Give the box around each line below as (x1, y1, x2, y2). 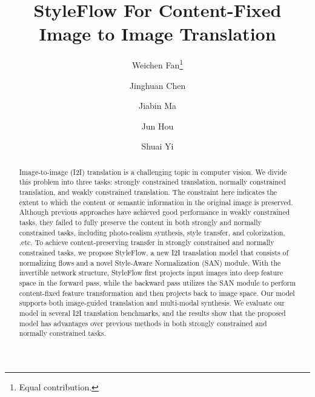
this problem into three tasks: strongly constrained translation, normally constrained (19, 177, 286, 187)
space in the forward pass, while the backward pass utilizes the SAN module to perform (19, 277, 296, 287)
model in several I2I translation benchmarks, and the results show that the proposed (19, 307, 286, 318)
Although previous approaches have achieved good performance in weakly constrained (19, 207, 290, 217)
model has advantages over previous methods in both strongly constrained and (19, 318, 267, 328)
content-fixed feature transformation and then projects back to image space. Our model (19, 287, 295, 298)
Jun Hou (141, 119, 174, 132)
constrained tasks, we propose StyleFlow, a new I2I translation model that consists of (19, 247, 289, 257)
